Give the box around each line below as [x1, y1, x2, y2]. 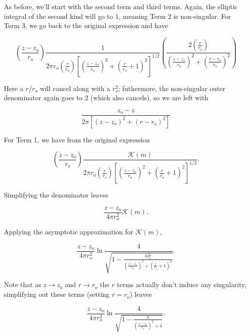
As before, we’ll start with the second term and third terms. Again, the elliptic [4, 1, 238, 11]
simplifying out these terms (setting [4, 289, 110, 299]
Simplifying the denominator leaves [4, 190, 109, 200]
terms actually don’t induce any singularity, [117, 279, 247, 290]
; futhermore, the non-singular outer [118, 83, 225, 93]
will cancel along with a [40, 83, 110, 93]
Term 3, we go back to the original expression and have [4, 20, 168, 31]
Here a [4, 83, 24, 93]
